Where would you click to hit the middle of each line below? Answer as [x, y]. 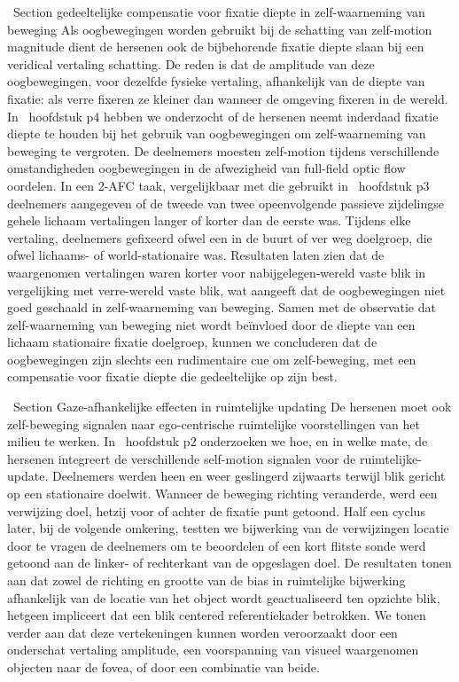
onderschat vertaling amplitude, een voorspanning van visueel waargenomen [213, 650]
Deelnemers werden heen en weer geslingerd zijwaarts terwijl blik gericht [249, 476]
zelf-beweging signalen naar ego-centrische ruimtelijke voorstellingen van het [214, 423]
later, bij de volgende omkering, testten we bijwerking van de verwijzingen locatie [228, 528]
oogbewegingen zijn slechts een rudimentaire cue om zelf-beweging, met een [212, 359]
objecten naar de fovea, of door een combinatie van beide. [163, 666]
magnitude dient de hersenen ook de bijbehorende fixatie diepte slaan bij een [216, 47]
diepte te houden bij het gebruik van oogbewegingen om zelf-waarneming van [217, 133]
